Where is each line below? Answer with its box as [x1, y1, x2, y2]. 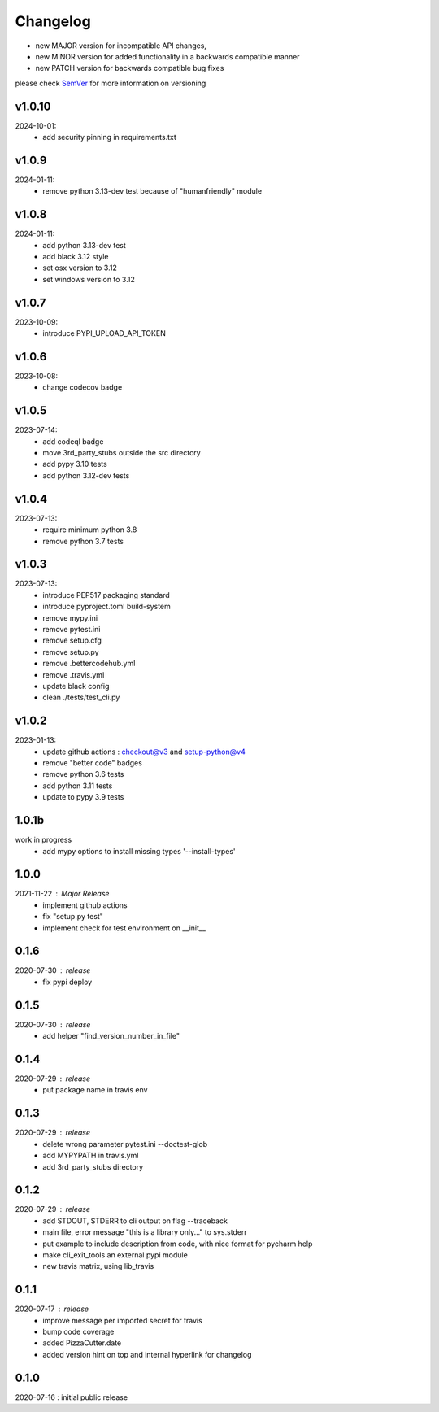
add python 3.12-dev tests [42, 470, 130, 480]
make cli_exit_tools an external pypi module [42, 1250, 189, 1260]
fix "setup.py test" [42, 912, 103, 922]
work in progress [15, 835, 72, 845]
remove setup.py [42, 647, 99, 656]
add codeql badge [42, 436, 104, 447]
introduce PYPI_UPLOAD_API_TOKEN [42, 329, 166, 338]
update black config [42, 681, 110, 691]
